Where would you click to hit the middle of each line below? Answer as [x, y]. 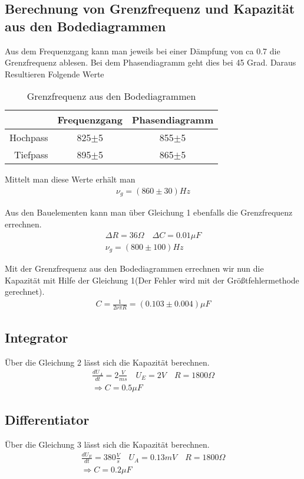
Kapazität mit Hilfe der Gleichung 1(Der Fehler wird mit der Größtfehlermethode [152, 280]
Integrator [37, 337]
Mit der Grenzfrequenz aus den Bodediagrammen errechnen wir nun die [134, 268]
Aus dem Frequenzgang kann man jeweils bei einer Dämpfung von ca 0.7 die [143, 50]
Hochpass [29, 138]
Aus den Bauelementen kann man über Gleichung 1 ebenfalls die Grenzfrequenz [149, 212]
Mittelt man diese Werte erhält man [70, 179]
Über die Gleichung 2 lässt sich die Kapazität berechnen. [107, 362]
